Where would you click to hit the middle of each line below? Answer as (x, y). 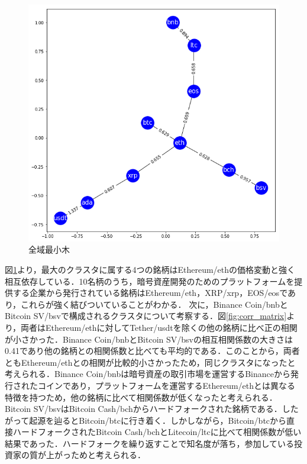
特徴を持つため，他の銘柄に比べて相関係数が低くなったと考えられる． (141, 397)
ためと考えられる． (108, 455)
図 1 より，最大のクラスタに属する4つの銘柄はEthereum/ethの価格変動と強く (150, 269)
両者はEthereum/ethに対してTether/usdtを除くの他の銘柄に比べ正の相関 (159, 327)
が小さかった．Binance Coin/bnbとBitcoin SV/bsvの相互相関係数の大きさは (149, 339)
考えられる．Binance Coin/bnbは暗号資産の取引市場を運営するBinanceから (148, 374)
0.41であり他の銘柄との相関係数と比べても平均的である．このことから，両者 (152, 351)
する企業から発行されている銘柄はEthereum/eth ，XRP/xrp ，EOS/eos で (150, 293)
